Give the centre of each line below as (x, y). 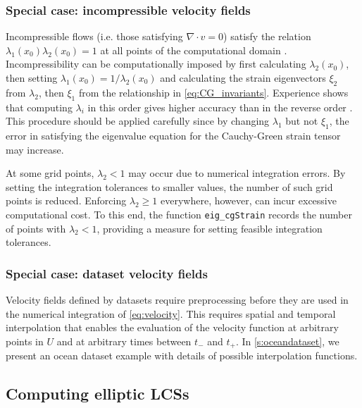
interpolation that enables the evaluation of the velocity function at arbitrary (172, 327)
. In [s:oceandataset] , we (287, 341)
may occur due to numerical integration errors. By (237, 173)
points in (25, 341)
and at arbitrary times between (124, 341)
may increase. (35, 149)
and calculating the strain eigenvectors (243, 78)
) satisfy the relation (267, 36)
